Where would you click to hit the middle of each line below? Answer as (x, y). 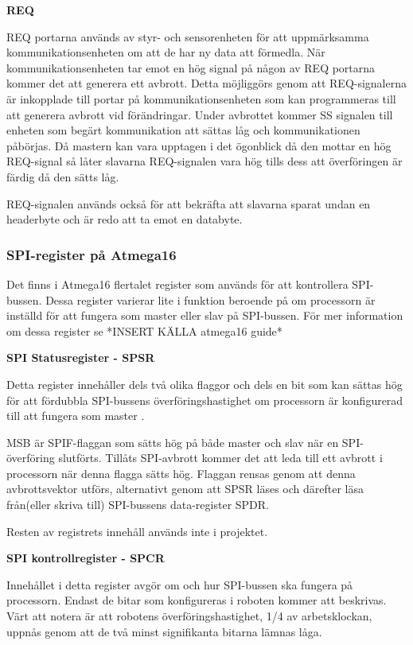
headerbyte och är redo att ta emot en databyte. (125, 219)
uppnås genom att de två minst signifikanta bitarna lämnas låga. (164, 631)
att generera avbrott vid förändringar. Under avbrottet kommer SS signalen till (200, 114)
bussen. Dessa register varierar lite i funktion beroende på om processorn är (191, 299)
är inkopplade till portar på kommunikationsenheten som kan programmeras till (201, 98)
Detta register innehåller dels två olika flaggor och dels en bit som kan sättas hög (205, 384)
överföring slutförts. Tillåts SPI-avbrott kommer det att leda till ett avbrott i (195, 458)
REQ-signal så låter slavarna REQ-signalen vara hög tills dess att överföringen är (205, 161)
